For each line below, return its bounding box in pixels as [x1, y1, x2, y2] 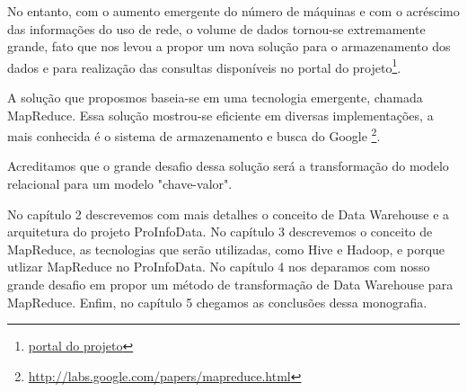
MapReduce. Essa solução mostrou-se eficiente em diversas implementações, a [7, 105, 434, 124]
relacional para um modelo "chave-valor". [7, 174, 233, 193]
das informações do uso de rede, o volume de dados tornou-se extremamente [7, 19, 426, 38]
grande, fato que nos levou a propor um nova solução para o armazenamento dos [7, 37, 451, 56]
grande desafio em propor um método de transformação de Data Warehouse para [7, 275, 454, 294]
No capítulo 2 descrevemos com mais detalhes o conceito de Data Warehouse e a [7, 204, 450, 223]
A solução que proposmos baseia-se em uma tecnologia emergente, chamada [7, 88, 423, 107]
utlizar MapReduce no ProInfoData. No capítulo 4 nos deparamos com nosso [7, 257, 430, 276]
